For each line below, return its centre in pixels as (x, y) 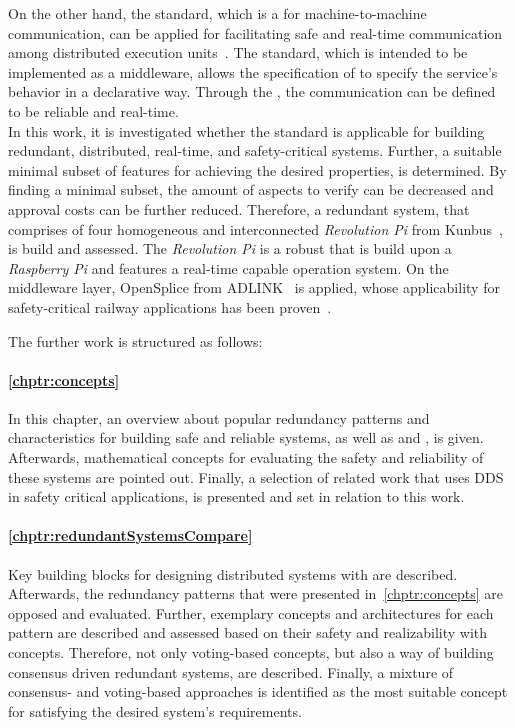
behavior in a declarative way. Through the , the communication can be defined (252, 91)
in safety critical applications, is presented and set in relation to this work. (236, 496)
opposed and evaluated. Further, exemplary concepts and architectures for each (251, 612)
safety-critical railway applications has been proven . (170, 306)
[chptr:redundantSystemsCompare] (130, 535)
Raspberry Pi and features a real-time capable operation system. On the (228, 267)
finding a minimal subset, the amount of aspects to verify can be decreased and (251, 189)
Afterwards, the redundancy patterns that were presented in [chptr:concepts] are (255, 593)
